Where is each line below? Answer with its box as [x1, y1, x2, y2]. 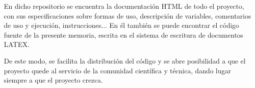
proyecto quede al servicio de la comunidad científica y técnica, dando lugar [4, 65, 231, 75]
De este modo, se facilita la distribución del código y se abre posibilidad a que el [4, 55, 246, 66]
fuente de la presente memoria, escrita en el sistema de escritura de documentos [4, 29, 243, 40]
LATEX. [4, 39, 30, 49]
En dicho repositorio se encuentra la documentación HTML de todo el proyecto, [4, 1, 244, 11]
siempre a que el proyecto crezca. [4, 75, 103, 85]
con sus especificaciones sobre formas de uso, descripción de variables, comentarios [4, 10, 251, 21]
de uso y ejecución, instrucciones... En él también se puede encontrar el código [4, 20, 239, 30]
